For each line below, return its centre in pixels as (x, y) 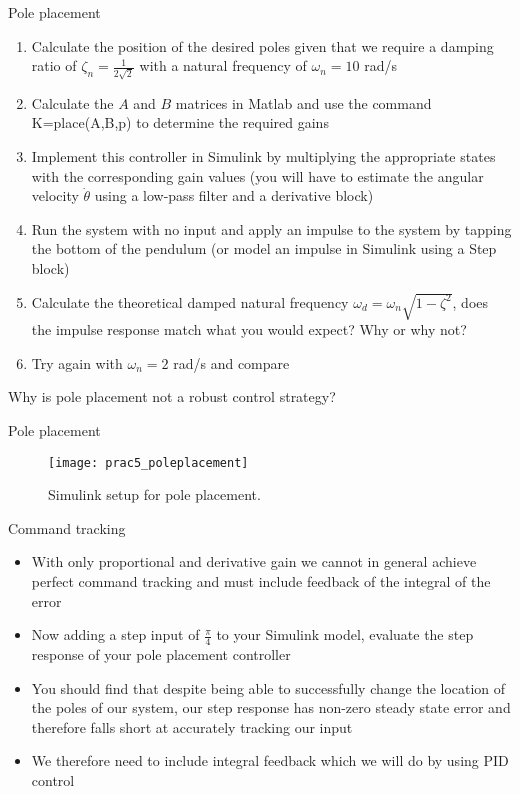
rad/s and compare (231, 362)
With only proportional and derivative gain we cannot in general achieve (254, 561)
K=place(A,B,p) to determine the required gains (180, 122)
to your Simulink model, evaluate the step (345, 634)
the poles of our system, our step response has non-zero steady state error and (271, 707)
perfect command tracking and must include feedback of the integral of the (261, 581)
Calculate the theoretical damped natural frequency (190, 301)
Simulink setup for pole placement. (154, 494)
